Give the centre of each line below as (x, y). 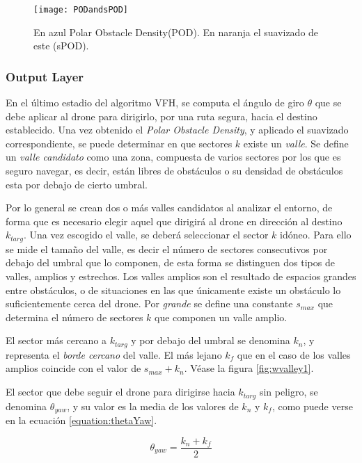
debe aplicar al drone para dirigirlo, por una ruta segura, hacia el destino (162, 116)
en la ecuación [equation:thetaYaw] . (81, 420)
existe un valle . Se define (296, 143)
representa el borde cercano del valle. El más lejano (114, 354)
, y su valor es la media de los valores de (153, 406)
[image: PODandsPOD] (81, 10)
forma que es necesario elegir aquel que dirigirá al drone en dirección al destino (174, 221)
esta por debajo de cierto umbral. (77, 184)
